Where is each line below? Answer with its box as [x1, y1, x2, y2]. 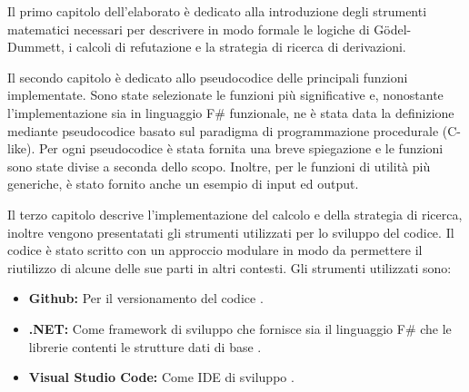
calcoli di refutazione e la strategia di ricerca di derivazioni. [76, 37, 406, 56]
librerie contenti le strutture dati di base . [28, 337, 262, 356]
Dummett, [7, 37, 65, 56]
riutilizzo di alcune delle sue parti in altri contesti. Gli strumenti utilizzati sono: [7, 258, 452, 277]
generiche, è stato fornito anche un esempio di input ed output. [7, 174, 359, 193]
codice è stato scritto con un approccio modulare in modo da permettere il [7, 240, 423, 260]
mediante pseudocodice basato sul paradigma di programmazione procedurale [7, 121, 439, 140]
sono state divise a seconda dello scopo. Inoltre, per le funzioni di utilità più [7, 156, 431, 175]
